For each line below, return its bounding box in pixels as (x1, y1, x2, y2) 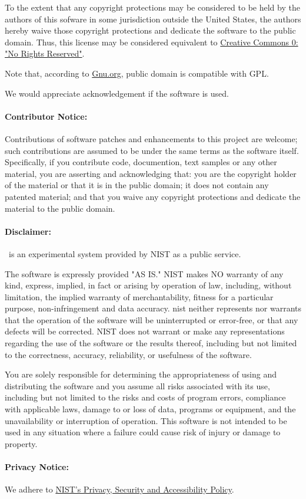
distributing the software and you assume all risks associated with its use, (5, 379, 270, 392)
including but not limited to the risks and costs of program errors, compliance (5, 391, 286, 403)
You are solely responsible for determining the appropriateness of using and (5, 368, 277, 380)
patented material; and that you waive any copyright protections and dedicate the (5, 190, 301, 202)
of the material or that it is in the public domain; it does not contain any (5, 179, 269, 191)
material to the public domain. (5, 202, 115, 214)
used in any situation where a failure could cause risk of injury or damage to (5, 426, 281, 438)
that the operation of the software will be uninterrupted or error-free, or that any (5, 313, 298, 326)
